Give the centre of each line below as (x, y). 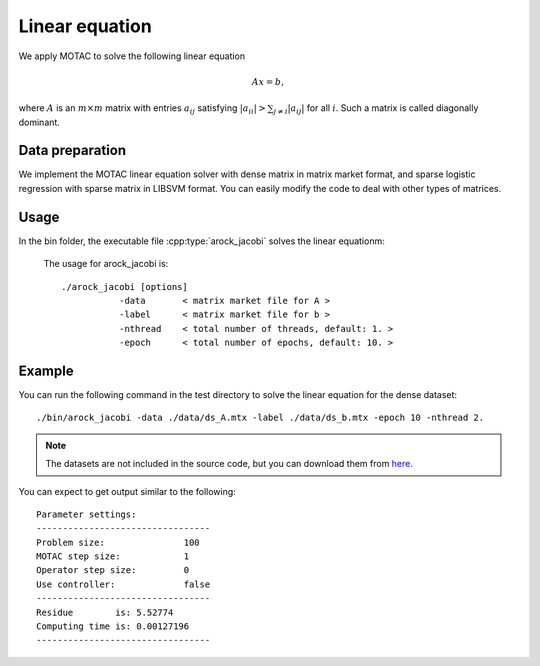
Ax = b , (268, 81)
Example (46, 370)
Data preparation (72, 150)
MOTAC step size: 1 (113, 556)
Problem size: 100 (118, 542)
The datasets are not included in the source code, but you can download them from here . (229, 464)
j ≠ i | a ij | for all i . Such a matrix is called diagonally (376, 109)
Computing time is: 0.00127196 (113, 626)
